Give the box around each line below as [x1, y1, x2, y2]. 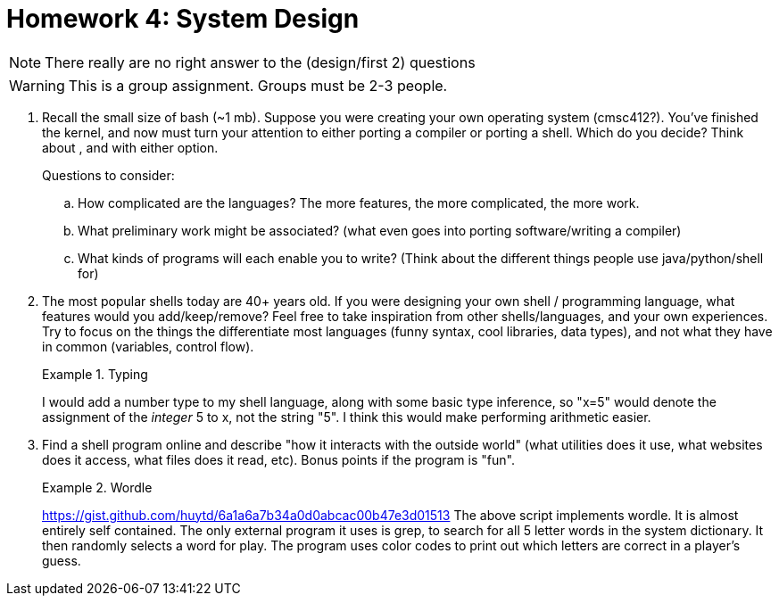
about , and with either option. [42, 139, 219, 155]
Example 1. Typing [42, 366, 148, 382]
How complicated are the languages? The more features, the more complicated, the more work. [78, 194, 640, 211]
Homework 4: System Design [6, 4, 360, 34]
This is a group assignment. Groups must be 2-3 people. [68, 76, 448, 95]
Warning [9, 76, 65, 95]
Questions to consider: [42, 167, 175, 183]
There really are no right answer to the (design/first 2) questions [45, 53, 476, 71]
